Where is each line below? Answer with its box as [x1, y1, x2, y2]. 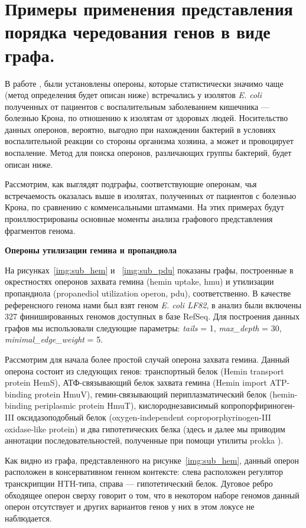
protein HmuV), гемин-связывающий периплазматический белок [34, 387, 267, 400]
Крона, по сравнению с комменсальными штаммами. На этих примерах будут [5, 201, 284, 213]
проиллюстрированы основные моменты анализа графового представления [5, 213, 273, 225]
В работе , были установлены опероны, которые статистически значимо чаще [5, 77, 284, 89]
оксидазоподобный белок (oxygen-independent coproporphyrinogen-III [17, 410, 271, 423]
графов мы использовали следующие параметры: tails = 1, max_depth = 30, [5, 321, 282, 334]
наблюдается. [5, 511, 52, 524]
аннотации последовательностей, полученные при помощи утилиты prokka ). [5, 434, 284, 446]
